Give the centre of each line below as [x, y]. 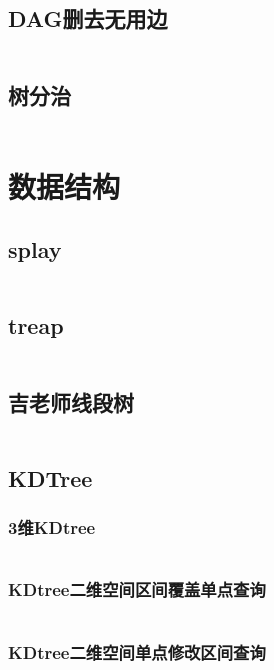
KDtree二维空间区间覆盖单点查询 [137, 589]
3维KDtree [52, 527]
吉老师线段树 [71, 401]
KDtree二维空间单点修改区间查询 [137, 651]
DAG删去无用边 [88, 18]
